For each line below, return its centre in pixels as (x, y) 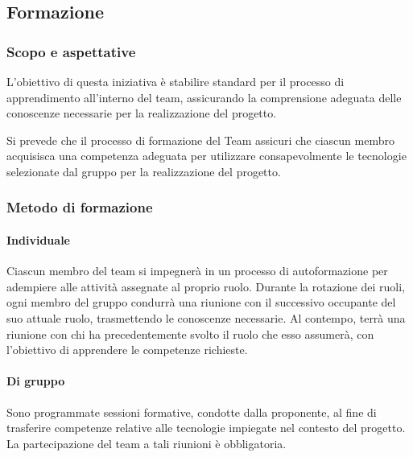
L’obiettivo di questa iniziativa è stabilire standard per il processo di (176, 81)
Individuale (38, 240)
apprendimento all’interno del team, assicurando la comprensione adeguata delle (204, 97)
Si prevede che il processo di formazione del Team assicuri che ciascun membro (200, 140)
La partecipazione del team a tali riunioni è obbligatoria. (147, 443)
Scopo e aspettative (71, 51)
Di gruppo (36, 381)
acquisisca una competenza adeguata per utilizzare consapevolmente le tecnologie (206, 156)
